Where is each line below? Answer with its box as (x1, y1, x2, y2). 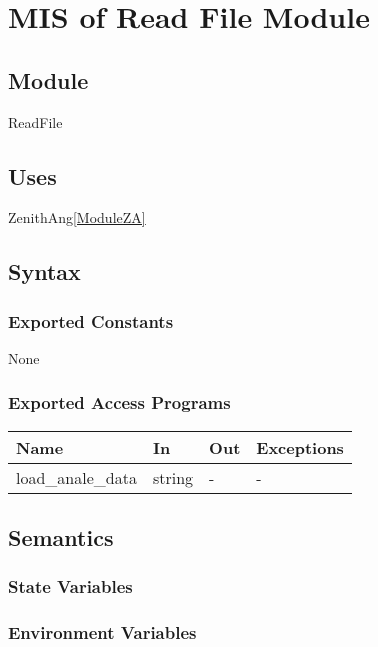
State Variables (8, 574, 133, 599)
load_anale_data (16, 465, 137, 489)
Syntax (8, 256, 81, 287)
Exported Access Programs (8, 390, 231, 415)
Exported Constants (8, 308, 174, 333)
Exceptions (256, 435, 344, 459)
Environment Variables (8, 620, 197, 645)
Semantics (8, 522, 114, 553)
